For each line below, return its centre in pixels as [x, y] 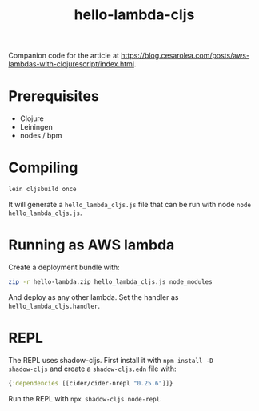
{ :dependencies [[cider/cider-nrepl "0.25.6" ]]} [91, 383]
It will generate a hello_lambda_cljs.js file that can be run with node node [130, 204]
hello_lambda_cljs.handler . [54, 305]
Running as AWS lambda [92, 245]
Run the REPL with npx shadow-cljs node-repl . [85, 398]
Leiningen [36, 127]
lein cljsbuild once [43, 190]
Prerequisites [54, 96]
